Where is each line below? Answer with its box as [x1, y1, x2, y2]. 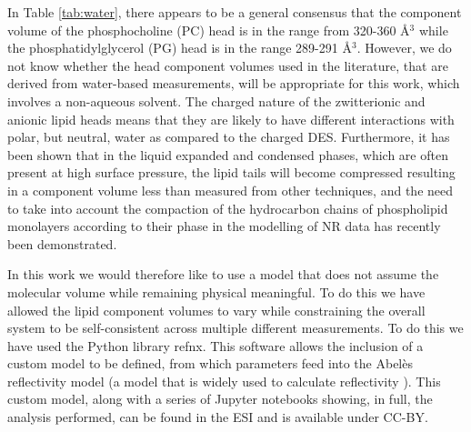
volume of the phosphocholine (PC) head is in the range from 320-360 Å [7, 20, 410, 39]
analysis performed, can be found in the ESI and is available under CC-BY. [7, 407, 428, 427]
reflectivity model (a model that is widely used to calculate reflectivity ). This [7, 371, 441, 390]
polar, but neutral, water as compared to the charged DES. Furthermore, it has [7, 127, 450, 146]
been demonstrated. [7, 234, 117, 253]
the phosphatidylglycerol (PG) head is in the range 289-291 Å [7, 38, 352, 57]
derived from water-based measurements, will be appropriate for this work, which [7, 74, 460, 93]
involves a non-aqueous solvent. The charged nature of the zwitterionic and [7, 91, 426, 110]
